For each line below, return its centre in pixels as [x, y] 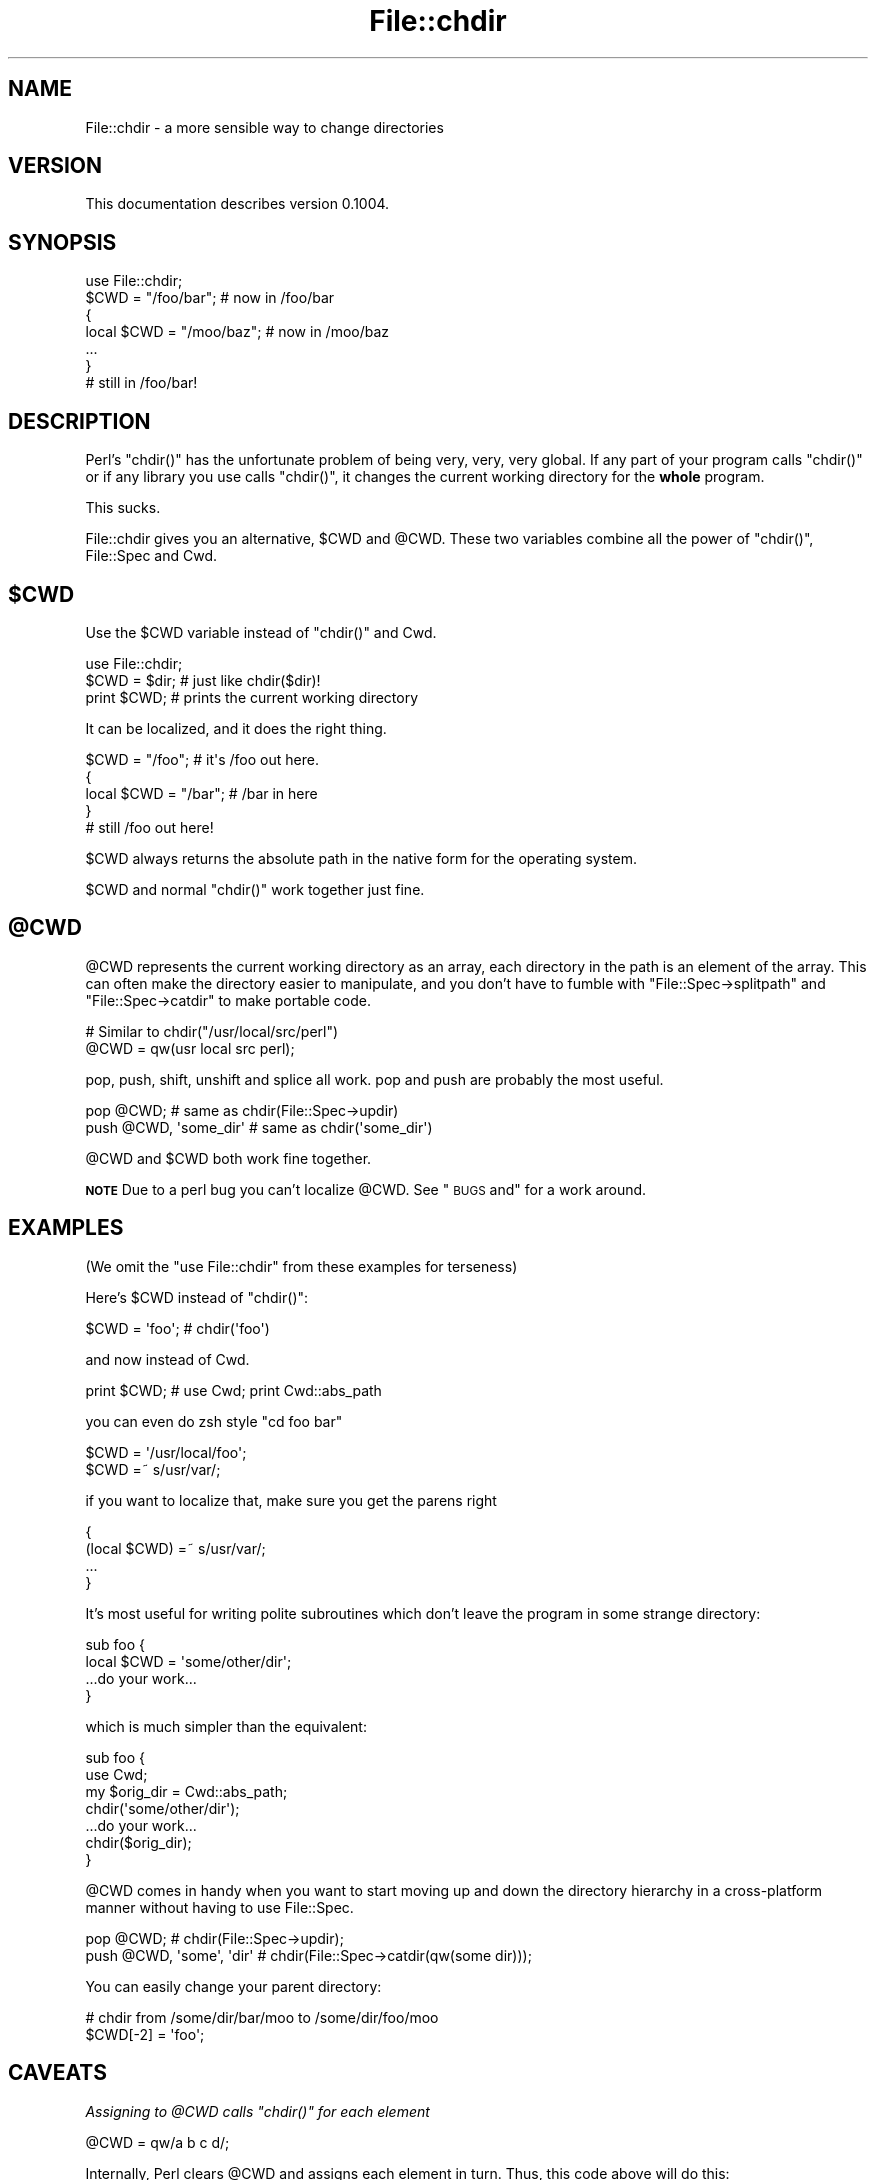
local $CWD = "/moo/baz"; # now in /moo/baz [237, 332]
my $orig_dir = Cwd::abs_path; [186, 1791]
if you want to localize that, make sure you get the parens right [291, 1500]
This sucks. [123, 508]
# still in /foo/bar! [141, 383]
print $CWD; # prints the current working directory [252, 697]
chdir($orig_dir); [138, 1842]
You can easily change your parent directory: [233, 1986]
